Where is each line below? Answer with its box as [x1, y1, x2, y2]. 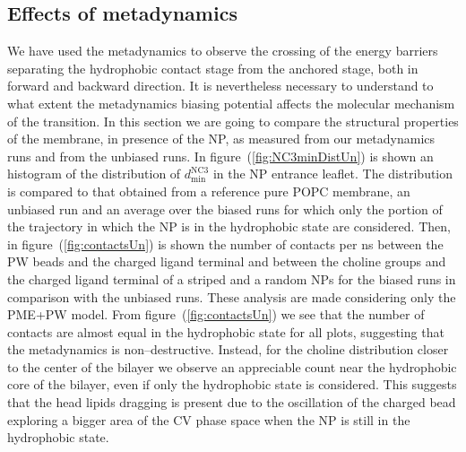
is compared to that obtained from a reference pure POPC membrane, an [7, 181, 410, 200]
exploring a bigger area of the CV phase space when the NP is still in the [7, 410, 410, 429]
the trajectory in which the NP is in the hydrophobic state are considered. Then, [7, 217, 451, 236]
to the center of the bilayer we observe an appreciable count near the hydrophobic [7, 357, 457, 376]
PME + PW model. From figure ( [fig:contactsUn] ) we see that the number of [7, 305, 425, 324]
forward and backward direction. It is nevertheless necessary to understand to [7, 76, 434, 95]
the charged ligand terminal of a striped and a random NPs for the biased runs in [7, 269, 456, 288]
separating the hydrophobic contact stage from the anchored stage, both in [7, 58, 419, 77]
